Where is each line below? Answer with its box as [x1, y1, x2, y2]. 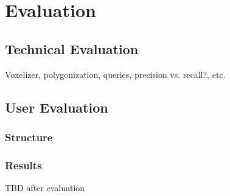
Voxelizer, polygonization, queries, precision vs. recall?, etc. [5, 68, 226, 80]
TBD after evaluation [5, 181, 85, 194]
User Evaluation [5, 97, 108, 116]
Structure [5, 129, 53, 144]
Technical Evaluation [5, 39, 139, 58]
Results [5, 157, 42, 172]
